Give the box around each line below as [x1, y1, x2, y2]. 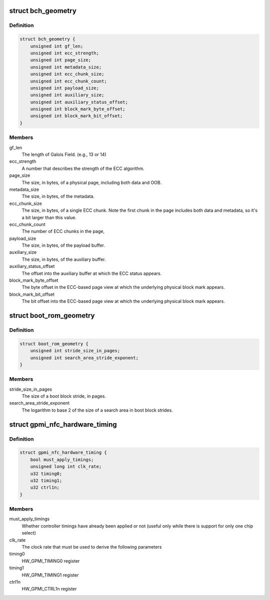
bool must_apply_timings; [30, 457, 94, 462]
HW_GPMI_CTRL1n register [21, 586, 77, 592]
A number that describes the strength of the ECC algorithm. [21, 165, 144, 171]
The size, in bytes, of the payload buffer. [21, 242, 105, 248]
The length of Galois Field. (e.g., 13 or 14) [21, 151, 107, 157]
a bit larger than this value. [21, 214, 77, 220]
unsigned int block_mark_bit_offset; [30, 113, 123, 119]
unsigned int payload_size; [30, 85, 99, 91]
